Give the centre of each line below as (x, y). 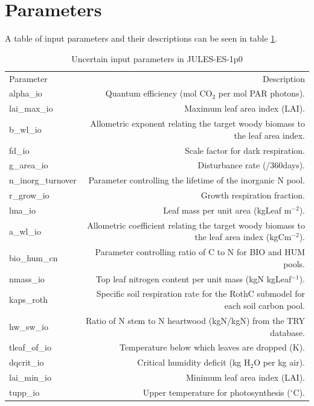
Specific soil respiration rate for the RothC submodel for (200, 293)
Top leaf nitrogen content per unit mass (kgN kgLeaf (194, 278)
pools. (294, 263)
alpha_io (26, 93)
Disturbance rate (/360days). (251, 165)
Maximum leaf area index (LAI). (245, 108)
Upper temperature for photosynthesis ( (216, 392)
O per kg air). (279, 362)
